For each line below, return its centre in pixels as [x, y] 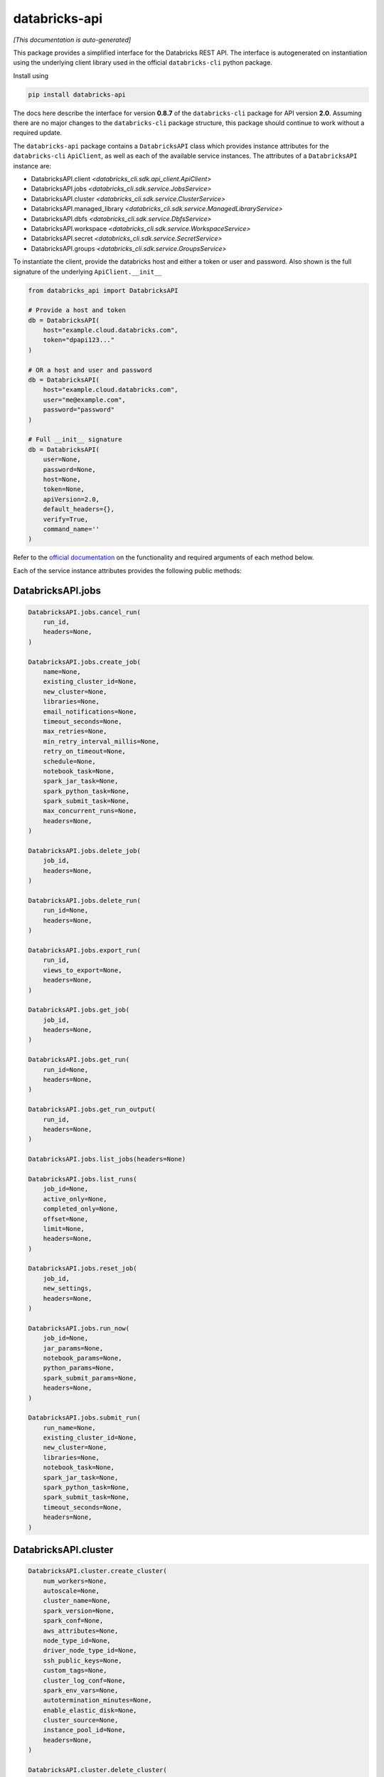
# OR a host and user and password [90, 370]
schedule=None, [69, 761]
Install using [31, 75]
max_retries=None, [75, 731]
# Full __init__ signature [75, 440]
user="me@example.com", [84, 399]
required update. [38, 133]
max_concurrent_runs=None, [90, 811]
